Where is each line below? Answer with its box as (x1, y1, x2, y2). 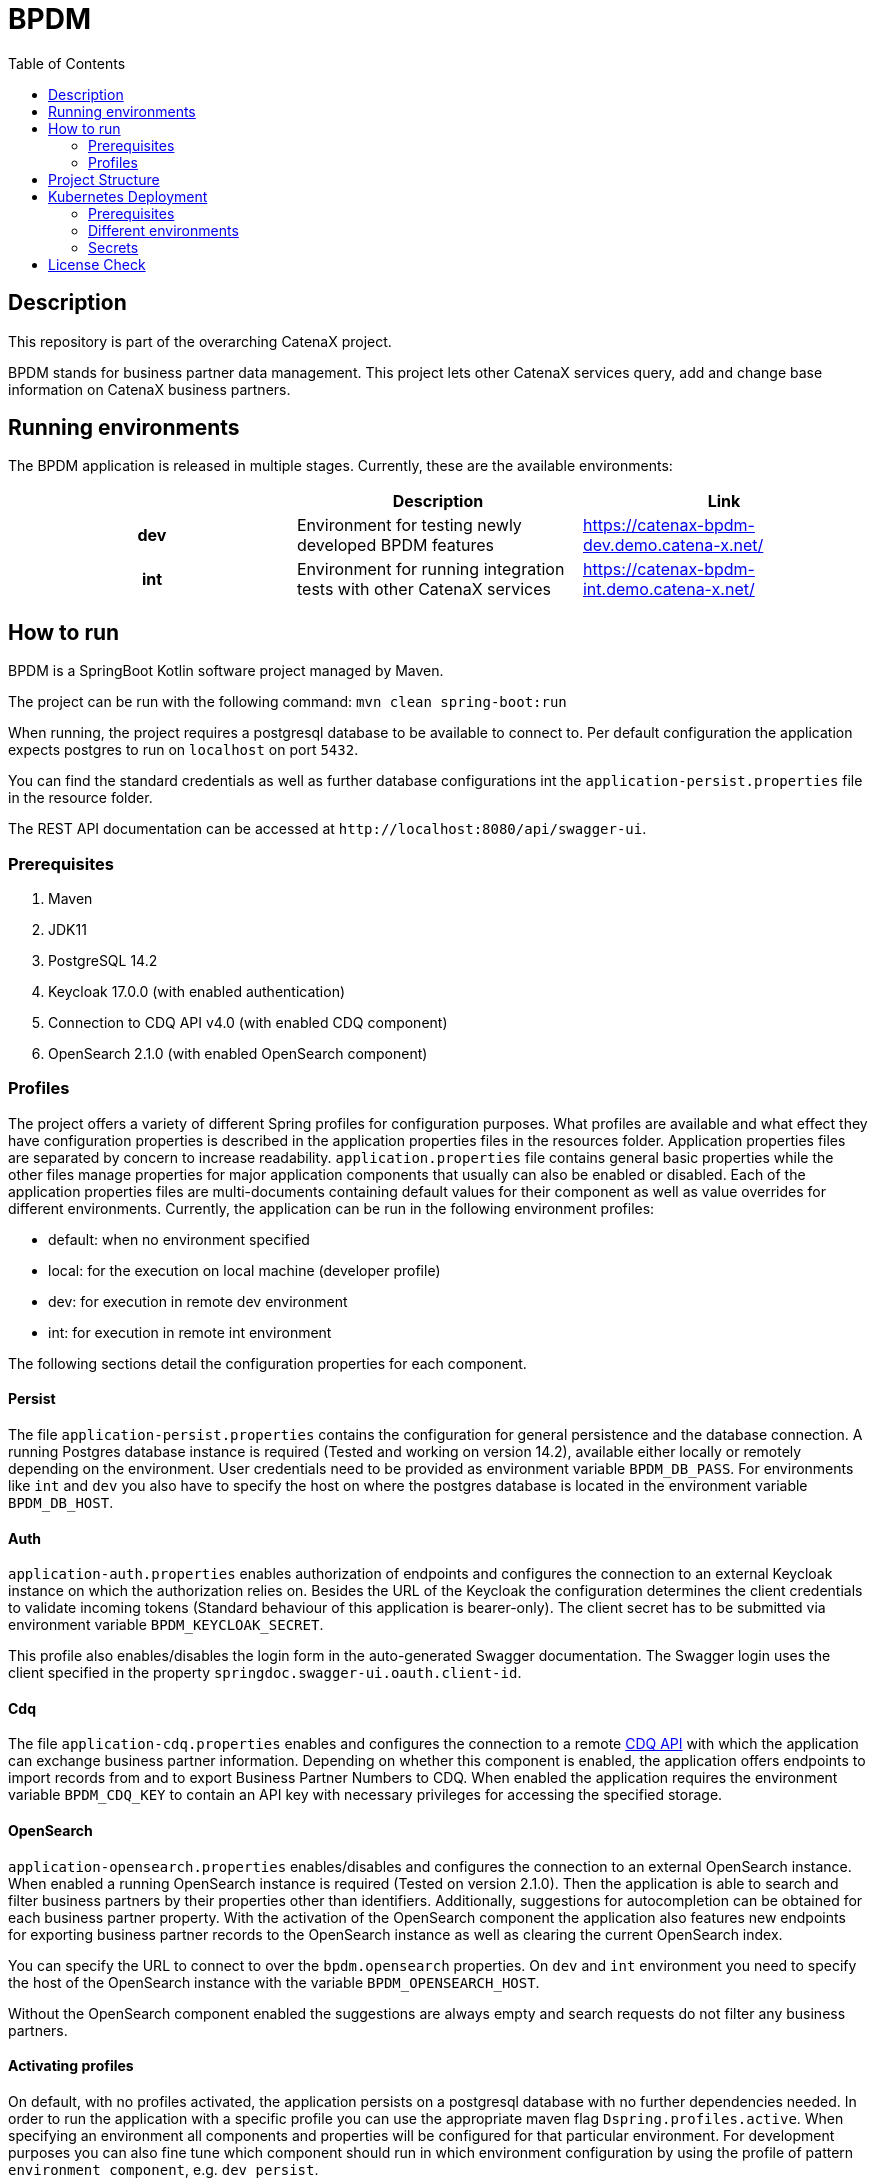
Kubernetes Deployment (48, 187, 208, 205)
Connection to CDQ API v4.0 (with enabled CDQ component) (48, 1014, 448, 1032)
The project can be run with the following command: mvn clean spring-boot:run (8, 693, 567, 711)
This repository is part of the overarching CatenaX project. (8, 332, 392, 350)
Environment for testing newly (296, 515, 522, 536)
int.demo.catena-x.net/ (582, 579, 755, 600)
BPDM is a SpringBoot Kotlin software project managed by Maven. (8, 662, 444, 680)
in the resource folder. (8, 789, 153, 807)
